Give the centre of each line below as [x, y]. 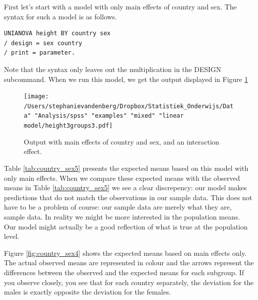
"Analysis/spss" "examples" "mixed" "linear [109, 116]
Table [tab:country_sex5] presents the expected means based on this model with [126, 168]
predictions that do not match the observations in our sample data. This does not [128, 197]
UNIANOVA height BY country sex [57, 34]
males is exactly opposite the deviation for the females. [88, 292]
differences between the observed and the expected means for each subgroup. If [124, 272]
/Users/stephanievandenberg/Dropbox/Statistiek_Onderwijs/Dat [129, 106]
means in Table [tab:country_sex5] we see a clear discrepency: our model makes [126, 187]
